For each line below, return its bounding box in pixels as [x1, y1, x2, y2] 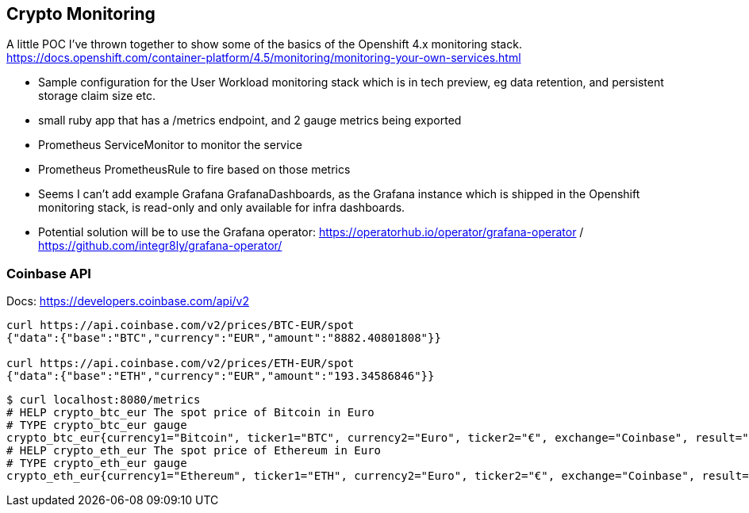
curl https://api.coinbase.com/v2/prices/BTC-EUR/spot [6, 319, 355, 332]
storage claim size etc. [38, 89, 156, 103]
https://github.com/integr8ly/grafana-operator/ [38, 239, 282, 253]
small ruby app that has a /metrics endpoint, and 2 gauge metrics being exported [38, 113, 462, 128]
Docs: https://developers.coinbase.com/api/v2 [6, 294, 249, 308]
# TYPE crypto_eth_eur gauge [6, 457, 187, 470]
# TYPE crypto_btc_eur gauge [6, 419, 187, 432]
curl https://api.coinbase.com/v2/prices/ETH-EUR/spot [6, 357, 355, 370]
